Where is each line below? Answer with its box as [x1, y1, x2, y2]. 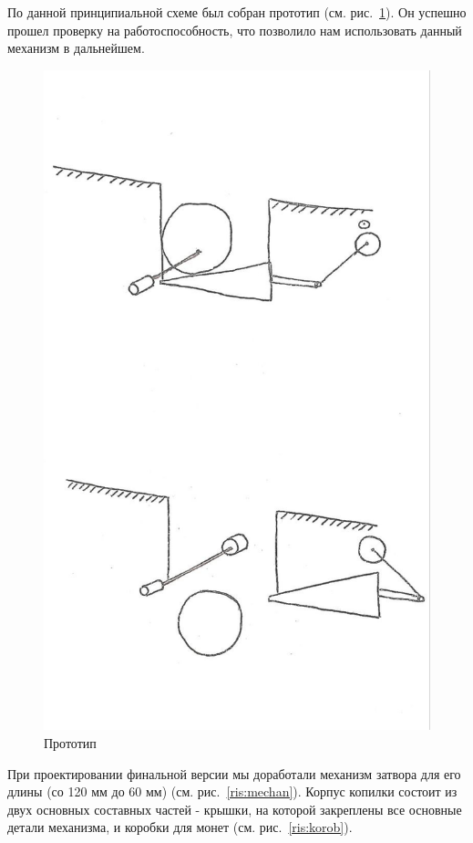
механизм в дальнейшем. [7, 38, 145, 57]
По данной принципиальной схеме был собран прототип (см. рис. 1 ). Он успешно [7, 3, 467, 21]
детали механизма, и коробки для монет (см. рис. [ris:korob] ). [7, 817, 353, 837]
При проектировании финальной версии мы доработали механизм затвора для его [7, 764, 461, 783]
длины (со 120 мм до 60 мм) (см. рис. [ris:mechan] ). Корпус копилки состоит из [7, 782, 458, 801]
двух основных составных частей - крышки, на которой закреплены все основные [7, 799, 462, 818]
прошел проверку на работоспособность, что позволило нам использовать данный [7, 20, 462, 39]
